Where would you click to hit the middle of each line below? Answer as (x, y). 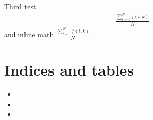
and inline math (29, 34)
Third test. (21, 6)
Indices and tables (69, 70)
